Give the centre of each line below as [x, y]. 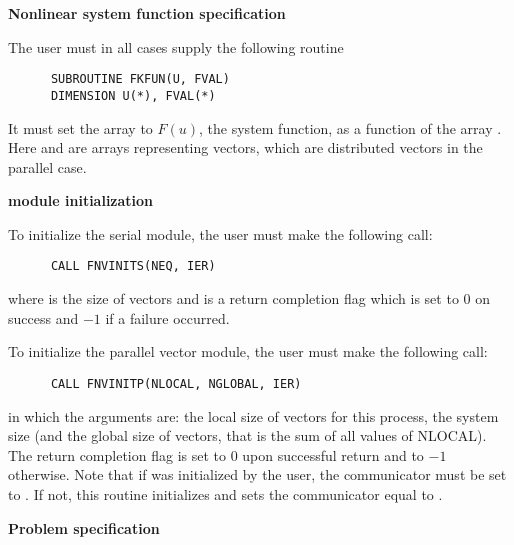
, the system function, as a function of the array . [350, 127]
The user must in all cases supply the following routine [176, 46]
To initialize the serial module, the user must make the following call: [220, 233]
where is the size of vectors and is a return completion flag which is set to [233, 298]
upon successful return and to [333, 454]
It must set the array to [80, 127]
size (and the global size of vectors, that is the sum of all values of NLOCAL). [247, 435]
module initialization [81, 200]
